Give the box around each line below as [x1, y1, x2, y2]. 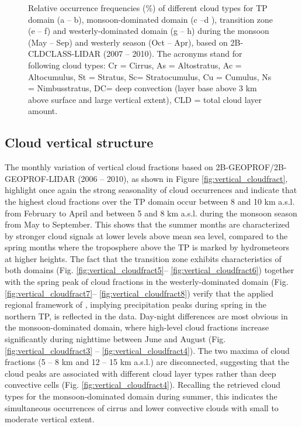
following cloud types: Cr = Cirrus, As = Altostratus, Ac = [28, 58, 242, 71]
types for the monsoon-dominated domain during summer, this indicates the [5, 390, 277, 402]
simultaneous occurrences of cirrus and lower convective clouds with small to [5, 401, 279, 414]
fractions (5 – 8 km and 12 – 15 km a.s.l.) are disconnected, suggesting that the [5, 356, 289, 368]
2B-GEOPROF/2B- [216, 161, 287, 173]
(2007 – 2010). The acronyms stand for [103, 47, 242, 60]
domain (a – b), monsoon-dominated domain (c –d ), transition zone [28, 13, 273, 25]
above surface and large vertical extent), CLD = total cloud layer [28, 93, 262, 105]
